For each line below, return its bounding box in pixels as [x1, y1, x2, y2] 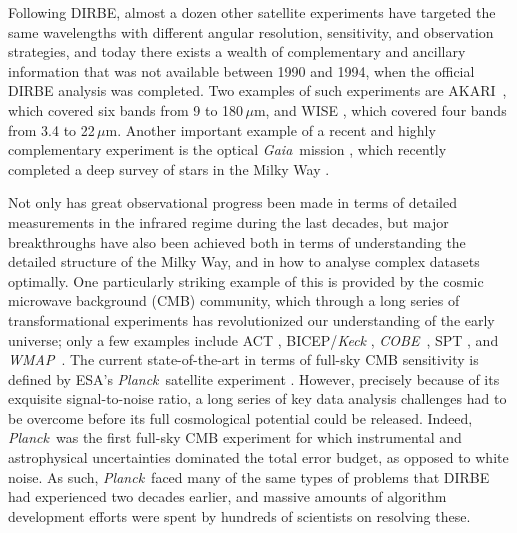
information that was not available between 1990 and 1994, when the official [8, 60, 475, 81]
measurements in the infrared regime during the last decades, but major [8, 211, 449, 232]
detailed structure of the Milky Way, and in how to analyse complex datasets [8, 251, 480, 272]
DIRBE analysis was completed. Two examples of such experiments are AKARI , [8, 80, 507, 101]
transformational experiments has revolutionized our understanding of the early [8, 309, 495, 330]
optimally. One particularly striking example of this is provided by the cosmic [8, 270, 484, 291]
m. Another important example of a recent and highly [105, 119, 436, 140]
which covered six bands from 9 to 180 [8, 99, 244, 120]
